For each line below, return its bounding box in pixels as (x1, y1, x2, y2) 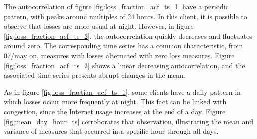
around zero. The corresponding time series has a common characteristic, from (4, 40, 243, 51)
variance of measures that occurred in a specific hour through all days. (4, 126, 219, 136)
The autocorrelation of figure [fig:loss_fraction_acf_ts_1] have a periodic (4, 1, 229, 11)
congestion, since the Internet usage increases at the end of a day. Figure (4, 106, 226, 116)
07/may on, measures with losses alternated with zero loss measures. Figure (4, 50, 235, 60)
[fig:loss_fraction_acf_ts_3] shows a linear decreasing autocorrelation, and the (4, 60, 245, 70)
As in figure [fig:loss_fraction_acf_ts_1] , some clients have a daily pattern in (4, 86, 241, 97)
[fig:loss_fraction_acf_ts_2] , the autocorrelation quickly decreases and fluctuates (4, 30, 252, 41)
